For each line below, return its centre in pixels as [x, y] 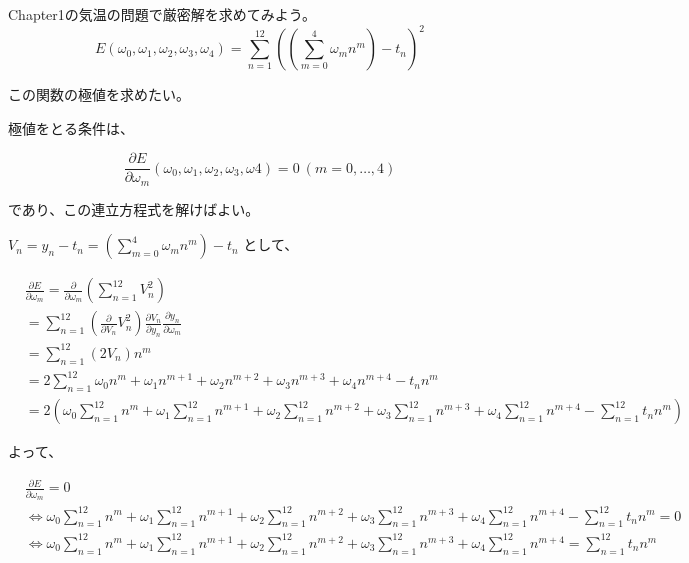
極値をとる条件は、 [71, 127]
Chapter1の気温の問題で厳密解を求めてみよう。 [162, 14]
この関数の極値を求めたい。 [99, 94]
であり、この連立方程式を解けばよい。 [134, 208]
